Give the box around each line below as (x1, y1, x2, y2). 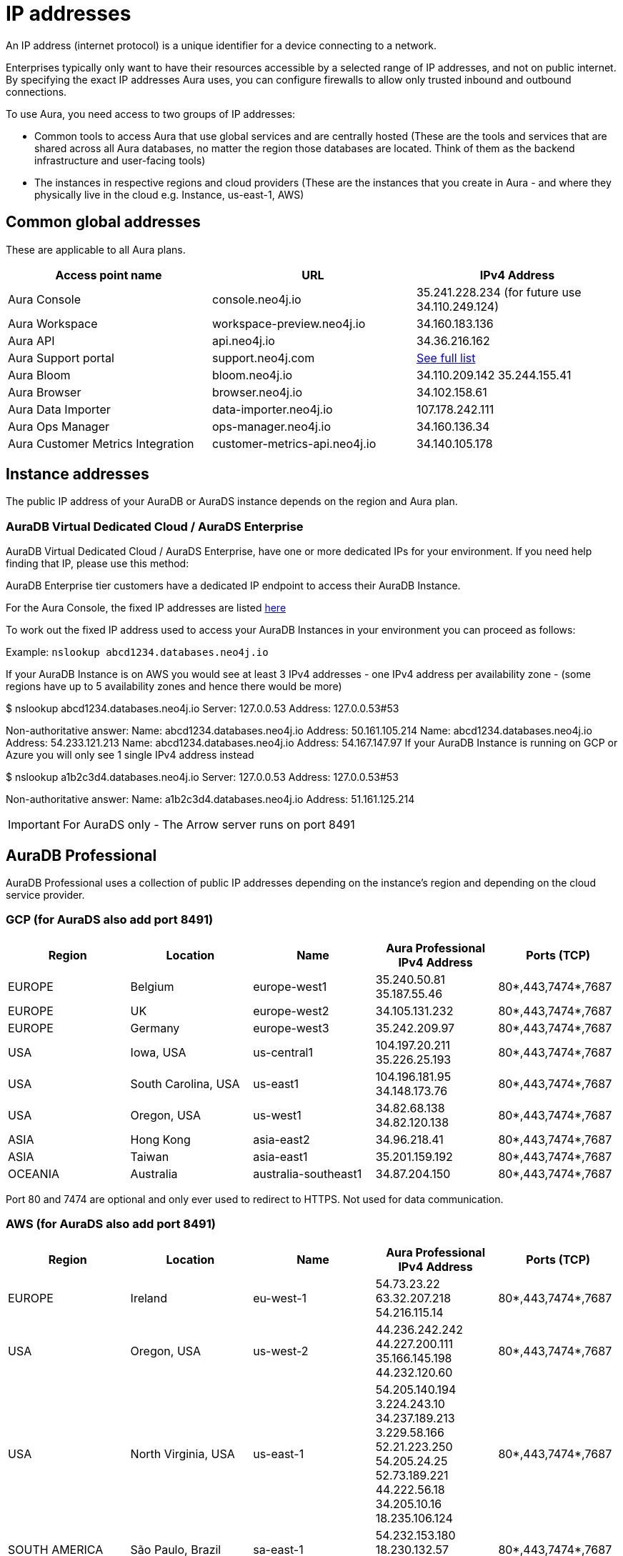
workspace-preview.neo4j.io (211, 316, 366, 331)
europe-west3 (253, 1020, 329, 1035)
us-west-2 (253, 1343, 309, 1358)
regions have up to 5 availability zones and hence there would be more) (6, 680, 342, 693)
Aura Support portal (8, 350, 114, 365)
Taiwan (130, 1149, 169, 1164)
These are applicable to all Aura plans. (6, 243, 186, 256)
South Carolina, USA (130, 1076, 240, 1091)
